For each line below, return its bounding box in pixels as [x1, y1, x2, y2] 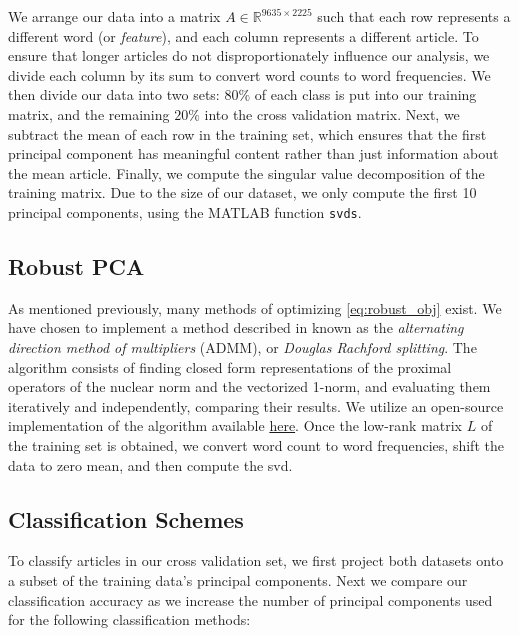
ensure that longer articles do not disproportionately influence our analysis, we [8, 45, 490, 66]
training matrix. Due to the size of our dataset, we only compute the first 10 [8, 182, 477, 203]
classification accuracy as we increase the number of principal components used [8, 589, 493, 610]
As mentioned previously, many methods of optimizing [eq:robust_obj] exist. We [8, 297, 502, 318]
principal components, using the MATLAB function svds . [8, 201, 362, 222]
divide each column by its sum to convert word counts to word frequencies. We [8, 64, 491, 85]
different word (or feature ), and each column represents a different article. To [8, 25, 479, 46]
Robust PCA [8, 250, 145, 281]
